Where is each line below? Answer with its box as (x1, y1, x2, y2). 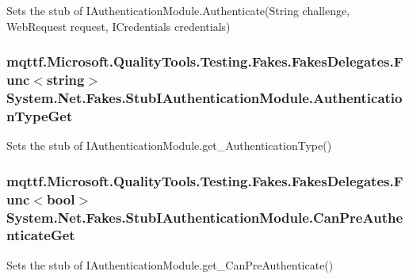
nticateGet (6, 225, 75, 245)
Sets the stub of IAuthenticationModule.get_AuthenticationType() (6, 137, 332, 154)
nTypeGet (6, 105, 73, 125)
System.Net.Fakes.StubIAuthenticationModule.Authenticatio (6, 87, 403, 107)
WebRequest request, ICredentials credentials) (6, 17, 231, 34)
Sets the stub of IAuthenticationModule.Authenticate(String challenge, (6, 2, 350, 18)
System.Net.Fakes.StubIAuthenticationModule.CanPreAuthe (6, 207, 403, 227)
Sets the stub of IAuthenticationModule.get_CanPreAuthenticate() (6, 256, 334, 273)
